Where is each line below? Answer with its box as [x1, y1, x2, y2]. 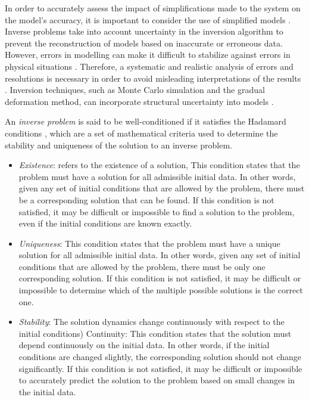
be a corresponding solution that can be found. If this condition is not [18, 193, 274, 206]
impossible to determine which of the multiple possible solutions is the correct [18, 284, 303, 296]
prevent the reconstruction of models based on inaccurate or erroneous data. [5, 36, 283, 49]
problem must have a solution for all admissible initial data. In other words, [18, 170, 296, 182]
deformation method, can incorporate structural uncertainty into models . [5, 95, 274, 107]
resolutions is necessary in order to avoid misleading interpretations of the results [5, 72, 301, 84]
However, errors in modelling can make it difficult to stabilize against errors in [5, 48, 291, 61]
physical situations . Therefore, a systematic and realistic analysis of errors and [5, 60, 294, 72]
